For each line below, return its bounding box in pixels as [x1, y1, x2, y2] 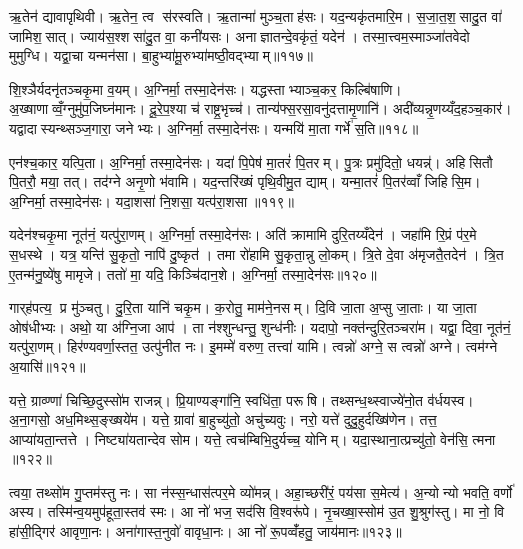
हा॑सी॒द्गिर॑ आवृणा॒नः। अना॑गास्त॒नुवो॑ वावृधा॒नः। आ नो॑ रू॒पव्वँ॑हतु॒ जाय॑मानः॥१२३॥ [9, 521, 402, 542]
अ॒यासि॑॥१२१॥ [9, 355, 86, 376]
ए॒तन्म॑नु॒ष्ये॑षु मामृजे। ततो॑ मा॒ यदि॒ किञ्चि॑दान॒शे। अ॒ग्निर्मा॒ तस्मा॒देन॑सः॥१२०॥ [9, 263, 377, 284]
